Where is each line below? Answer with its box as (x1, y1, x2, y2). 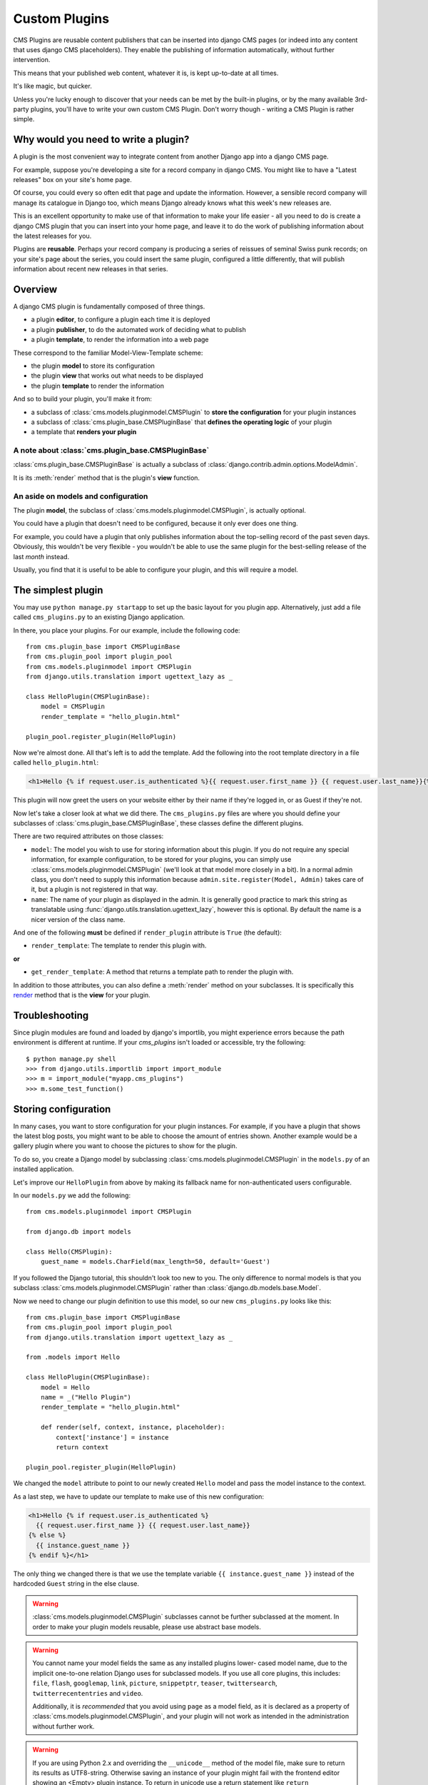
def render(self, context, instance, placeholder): (40, 1423, 225, 1432)
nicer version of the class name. (31, 915, 126, 924)
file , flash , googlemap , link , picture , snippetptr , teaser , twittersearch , (32, 1679, 277, 1688)
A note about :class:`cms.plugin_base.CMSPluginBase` (13, 446, 210, 456)
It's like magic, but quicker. (13, 82, 92, 91)
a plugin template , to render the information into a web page (31, 336, 209, 344)
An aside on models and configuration (13, 491, 148, 501)
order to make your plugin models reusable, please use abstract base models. (32, 1622, 262, 1631)
